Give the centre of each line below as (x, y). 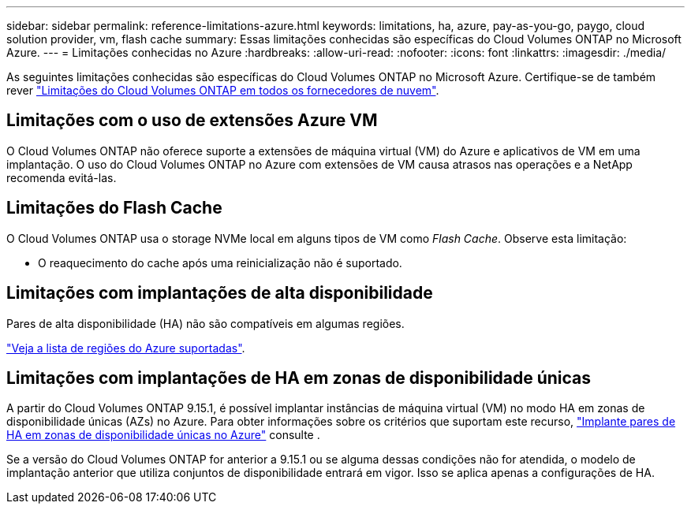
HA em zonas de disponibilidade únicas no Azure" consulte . (163, 435)
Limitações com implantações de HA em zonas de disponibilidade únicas (299, 378)
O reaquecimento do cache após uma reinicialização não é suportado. (220, 262)
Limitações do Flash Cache (114, 208)
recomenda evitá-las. (62, 177)
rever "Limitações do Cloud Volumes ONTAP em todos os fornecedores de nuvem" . (223, 90)
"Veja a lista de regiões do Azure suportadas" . (126, 348)
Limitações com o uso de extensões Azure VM (192, 121)
